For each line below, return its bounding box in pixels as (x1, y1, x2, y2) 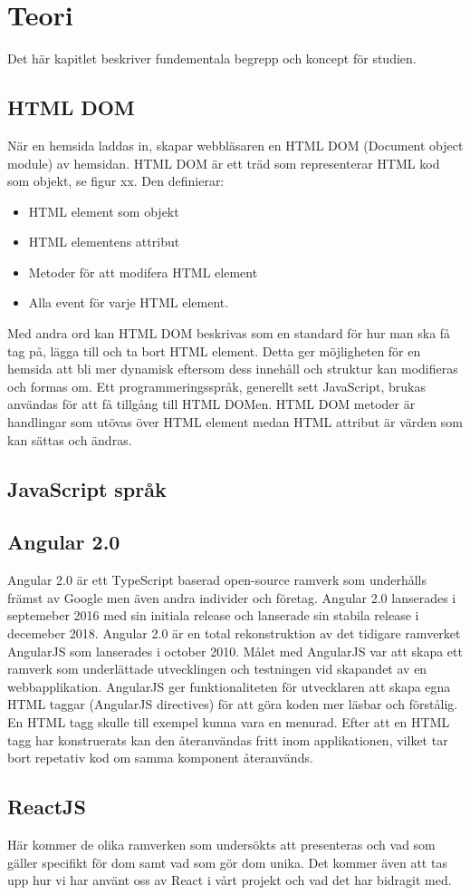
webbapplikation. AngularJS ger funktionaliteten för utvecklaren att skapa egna (7, 676, 451, 696)
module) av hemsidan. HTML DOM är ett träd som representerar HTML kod (7, 153, 440, 172)
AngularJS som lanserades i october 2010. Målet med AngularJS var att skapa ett (7, 641, 463, 660)
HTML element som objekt (28, 201, 179, 220)
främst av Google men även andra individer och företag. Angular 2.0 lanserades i (7, 588, 456, 607)
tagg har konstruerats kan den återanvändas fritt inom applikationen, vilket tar (7, 730, 448, 749)
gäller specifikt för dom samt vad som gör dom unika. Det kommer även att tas (7, 852, 447, 871)
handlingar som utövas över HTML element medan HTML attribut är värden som (7, 413, 463, 432)
